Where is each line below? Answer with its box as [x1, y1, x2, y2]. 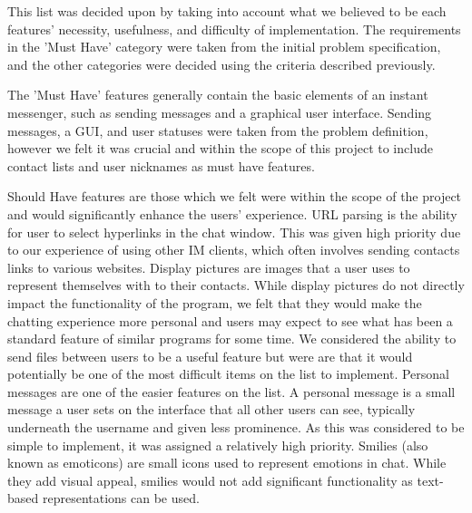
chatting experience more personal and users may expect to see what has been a [7, 311, 453, 330]
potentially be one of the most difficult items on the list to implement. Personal [7, 364, 450, 383]
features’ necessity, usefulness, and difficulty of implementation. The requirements [7, 19, 461, 38]
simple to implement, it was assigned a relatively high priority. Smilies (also [7, 435, 428, 454]
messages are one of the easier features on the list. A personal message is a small [7, 382, 456, 401]
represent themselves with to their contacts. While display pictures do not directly [7, 276, 465, 295]
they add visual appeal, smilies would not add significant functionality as [7, 470, 413, 489]
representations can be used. [42, 489, 200, 508]
